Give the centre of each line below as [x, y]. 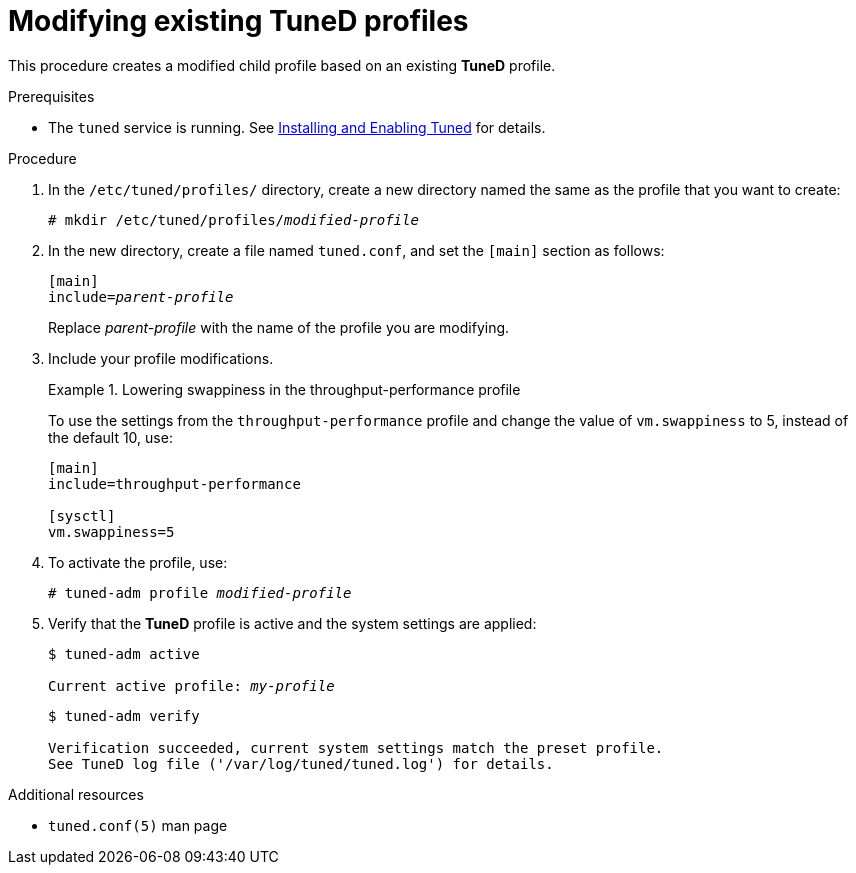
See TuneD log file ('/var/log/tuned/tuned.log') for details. [301, 763]
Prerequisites [51, 96]
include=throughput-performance [174, 483]
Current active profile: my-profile [191, 685]
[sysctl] [82, 515]
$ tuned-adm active [124, 653]
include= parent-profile [141, 296]
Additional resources [76, 794]
